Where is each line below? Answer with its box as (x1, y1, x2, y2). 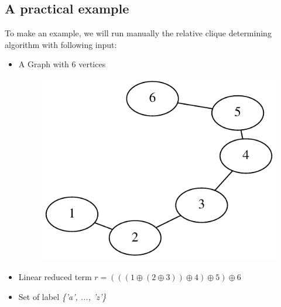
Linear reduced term (18, 270, 92, 282)
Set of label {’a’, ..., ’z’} (18, 290, 107, 302)
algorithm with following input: (5, 38, 117, 50)
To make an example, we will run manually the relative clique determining (5, 27, 272, 39)
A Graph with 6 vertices (18, 58, 106, 70)
